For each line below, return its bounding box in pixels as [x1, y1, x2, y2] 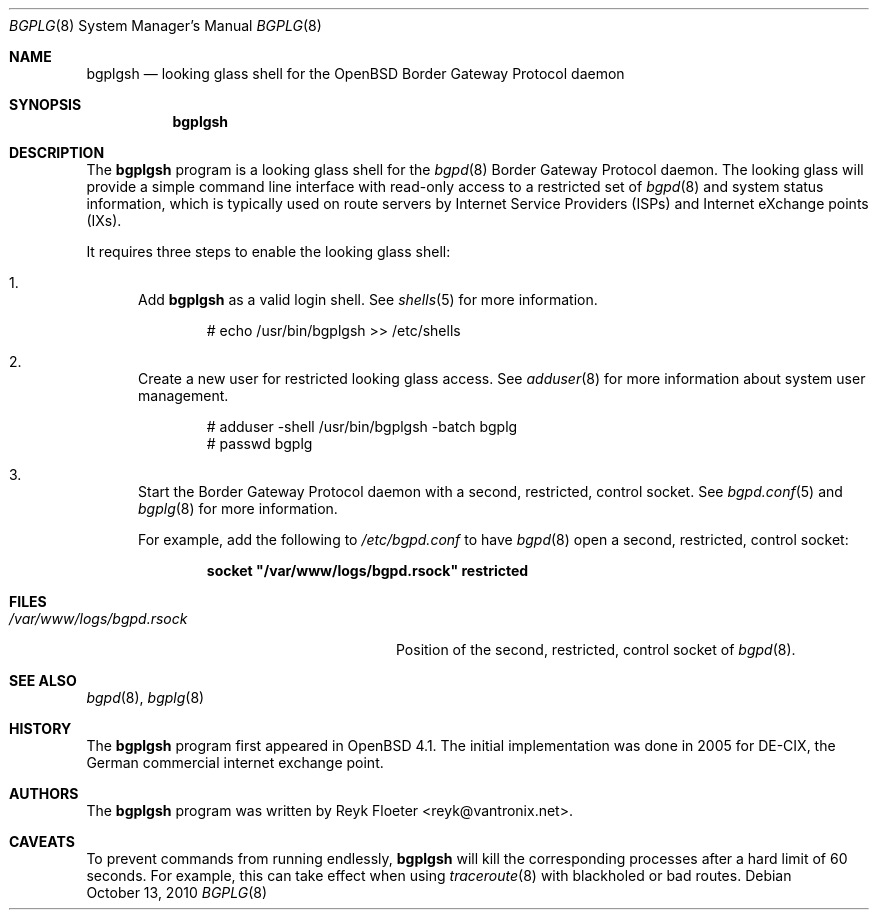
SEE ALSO [9, 672, 77, 689]
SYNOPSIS [9, 96, 82, 113]
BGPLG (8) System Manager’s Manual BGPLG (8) [9, 17, 322, 34]
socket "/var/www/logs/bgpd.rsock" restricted [206, 562, 529, 579]
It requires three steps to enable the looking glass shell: [86, 243, 451, 260]
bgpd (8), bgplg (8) [86, 689, 205, 706]
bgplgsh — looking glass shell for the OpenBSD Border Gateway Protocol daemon [86, 65, 625, 82]
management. [138, 387, 229, 404]
